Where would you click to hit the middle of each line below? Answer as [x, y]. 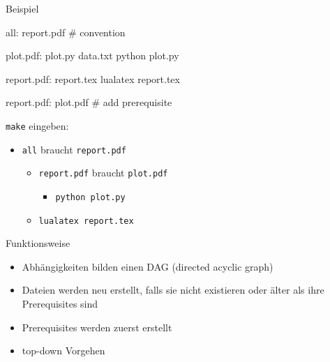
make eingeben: [37, 125]
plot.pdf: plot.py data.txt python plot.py [92, 55]
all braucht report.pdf [74, 149]
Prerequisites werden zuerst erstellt [97, 327]
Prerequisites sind [60, 304]
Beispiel [22, 8]
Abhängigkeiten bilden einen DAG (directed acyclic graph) [148, 266]
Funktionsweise [38, 243]
